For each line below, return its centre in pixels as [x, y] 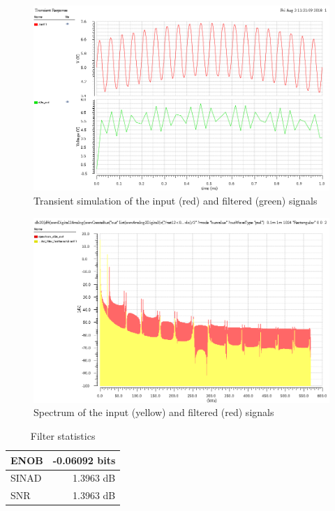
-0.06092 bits [84, 460]
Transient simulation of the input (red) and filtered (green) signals [176, 200]
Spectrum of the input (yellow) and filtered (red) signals [154, 412]
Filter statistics [63, 436]
